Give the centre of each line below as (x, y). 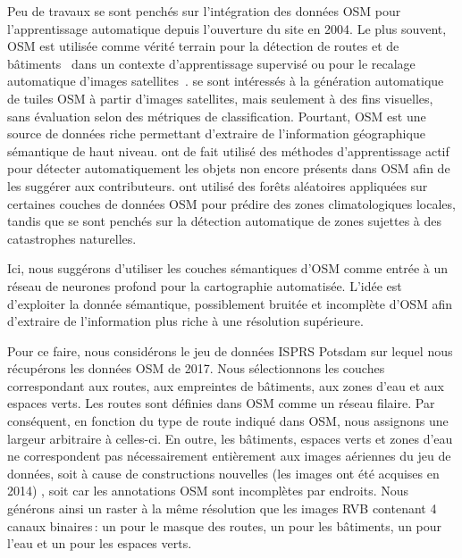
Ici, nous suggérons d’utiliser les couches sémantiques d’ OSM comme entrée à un (228, 268)
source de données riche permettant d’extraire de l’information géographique (216, 133)
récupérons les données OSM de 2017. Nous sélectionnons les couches (196, 368)
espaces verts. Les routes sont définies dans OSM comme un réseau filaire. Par (221, 403)
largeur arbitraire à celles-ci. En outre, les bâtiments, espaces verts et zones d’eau (230, 438)
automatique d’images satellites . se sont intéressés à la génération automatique (226, 81)
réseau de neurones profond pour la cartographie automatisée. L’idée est (205, 285)
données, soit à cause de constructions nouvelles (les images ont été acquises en (223, 473)
